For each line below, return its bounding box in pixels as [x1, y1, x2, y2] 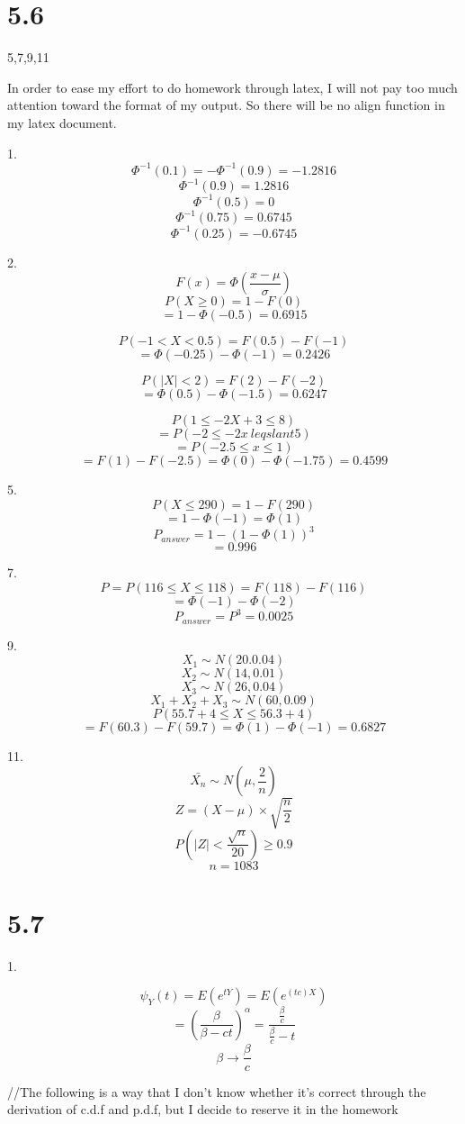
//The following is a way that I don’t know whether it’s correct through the [7, 1082, 426, 1101]
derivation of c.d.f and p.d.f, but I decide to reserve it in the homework [7, 1100, 398, 1119]
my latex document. [7, 113, 117, 131]
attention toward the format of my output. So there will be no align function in [7, 95, 445, 114]
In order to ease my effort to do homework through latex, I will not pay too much [7, 77, 458, 96]
